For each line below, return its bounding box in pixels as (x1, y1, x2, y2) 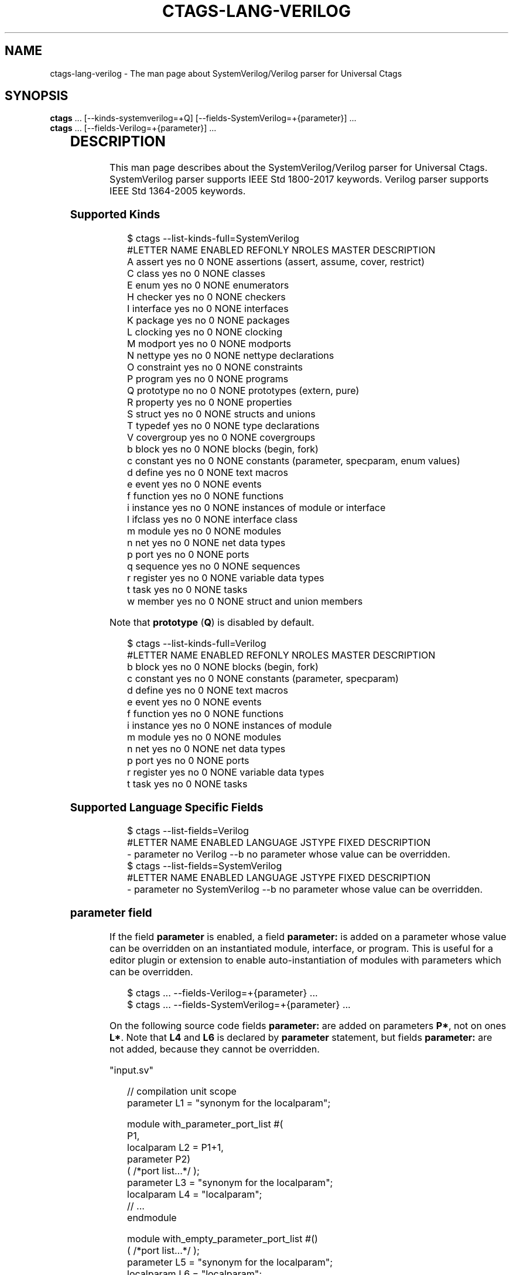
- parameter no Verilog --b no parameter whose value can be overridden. (127, 848, 450, 861)
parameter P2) (127, 1153, 191, 1165)
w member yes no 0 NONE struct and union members (127, 595, 363, 607)
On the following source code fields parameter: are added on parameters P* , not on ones (110, 1019, 507, 1031)
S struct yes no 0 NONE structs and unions (127, 407, 316, 420)
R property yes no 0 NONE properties (127, 396, 292, 408)
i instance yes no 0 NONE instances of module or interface (127, 501, 386, 513)
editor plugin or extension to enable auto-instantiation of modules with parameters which (110, 954, 502, 966)
